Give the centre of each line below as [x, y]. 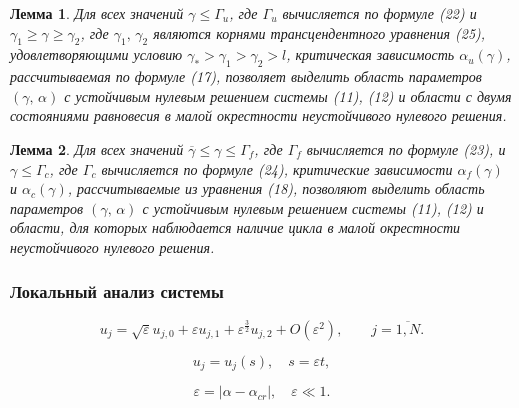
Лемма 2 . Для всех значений [97, 148]
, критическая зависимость [370, 54]
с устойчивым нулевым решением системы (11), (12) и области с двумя [288, 95]
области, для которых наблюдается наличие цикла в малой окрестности [235, 227]
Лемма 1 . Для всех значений [97, 13]
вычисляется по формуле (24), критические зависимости [277, 168]
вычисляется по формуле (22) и [379, 13]
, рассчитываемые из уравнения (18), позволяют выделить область [276, 188]
